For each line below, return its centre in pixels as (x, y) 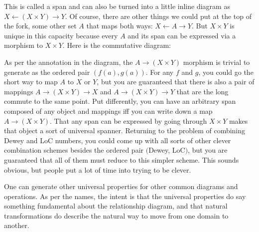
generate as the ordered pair (47, 72)
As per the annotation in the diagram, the (68, 62)
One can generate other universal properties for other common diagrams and (121, 186)
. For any (160, 72)
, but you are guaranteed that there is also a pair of (176, 82)
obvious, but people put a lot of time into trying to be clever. (98, 169)
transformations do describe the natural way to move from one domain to (116, 215)
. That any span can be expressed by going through (129, 120)
